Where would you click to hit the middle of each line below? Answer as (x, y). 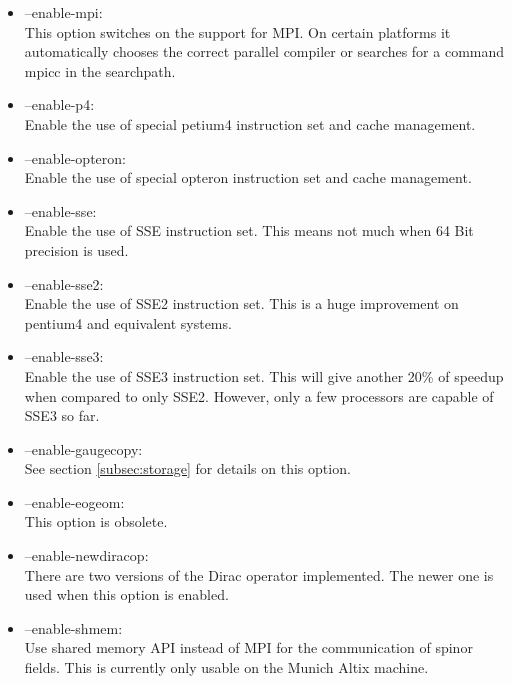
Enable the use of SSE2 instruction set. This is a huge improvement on (241, 303)
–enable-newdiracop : (86, 555)
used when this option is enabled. (126, 594)
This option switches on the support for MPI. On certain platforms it (237, 31)
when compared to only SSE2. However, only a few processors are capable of (259, 395)
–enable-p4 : (59, 104)
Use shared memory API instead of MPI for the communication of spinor (248, 647)
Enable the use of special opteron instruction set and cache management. (248, 177)
